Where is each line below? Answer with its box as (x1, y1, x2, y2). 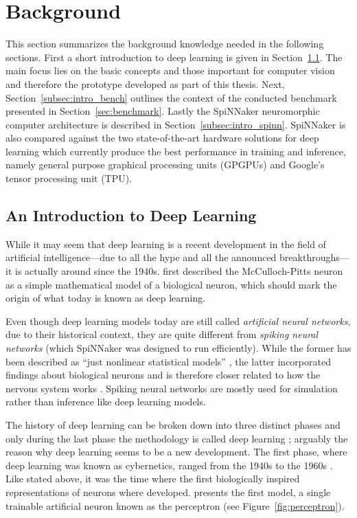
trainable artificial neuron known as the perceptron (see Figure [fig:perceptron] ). (5, 498, 345, 513)
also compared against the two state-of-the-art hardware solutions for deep (5, 131, 319, 145)
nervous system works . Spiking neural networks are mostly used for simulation (5, 381, 338, 395)
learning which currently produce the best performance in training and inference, (5, 144, 346, 158)
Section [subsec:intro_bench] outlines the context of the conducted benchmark (5, 90, 337, 104)
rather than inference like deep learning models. (5, 394, 206, 409)
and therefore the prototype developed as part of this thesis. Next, (5, 76, 285, 91)
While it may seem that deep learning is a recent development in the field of (5, 236, 326, 251)
